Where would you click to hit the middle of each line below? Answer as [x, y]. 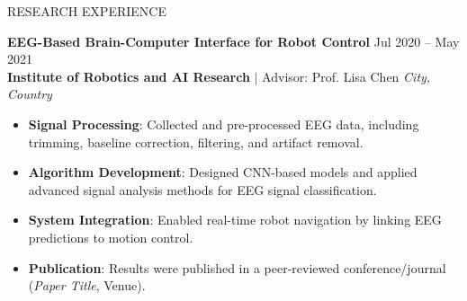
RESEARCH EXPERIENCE [87, 11]
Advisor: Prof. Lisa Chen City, [346, 76]
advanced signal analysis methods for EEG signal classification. [202, 189]
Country [30, 94]
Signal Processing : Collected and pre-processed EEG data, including [224, 124]
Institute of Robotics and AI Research [129, 76]
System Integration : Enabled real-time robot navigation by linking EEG [235, 220]
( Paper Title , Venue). [87, 285]
